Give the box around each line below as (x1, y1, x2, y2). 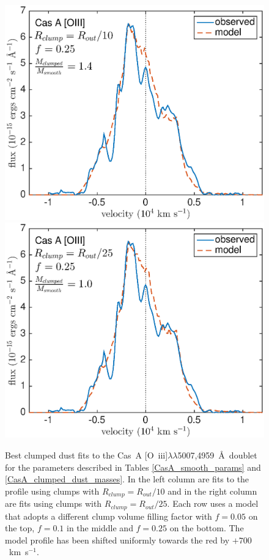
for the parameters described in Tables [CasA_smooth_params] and (5, 460, 261, 473)
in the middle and (67, 521, 133, 534)
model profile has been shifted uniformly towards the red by (5, 533, 230, 546)
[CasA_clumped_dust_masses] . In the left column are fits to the (5, 473, 249, 485)
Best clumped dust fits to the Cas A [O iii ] (5, 448, 168, 461)
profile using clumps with (5, 484, 100, 497)
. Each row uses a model (167, 497, 259, 510)
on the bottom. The (169, 521, 244, 534)
